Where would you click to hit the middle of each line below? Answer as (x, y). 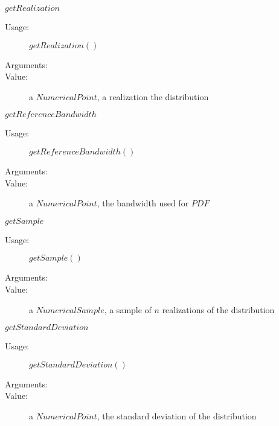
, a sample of (128, 309)
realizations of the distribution (218, 309)
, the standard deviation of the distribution (177, 415)
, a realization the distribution (153, 96)
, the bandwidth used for (143, 203)
